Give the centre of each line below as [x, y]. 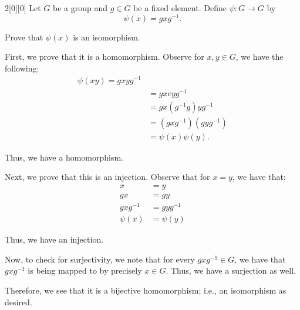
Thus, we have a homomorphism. [64, 157]
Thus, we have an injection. [54, 239]
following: [22, 68]
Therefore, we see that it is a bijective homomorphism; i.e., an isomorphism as [146, 290]
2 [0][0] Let [23, 8]
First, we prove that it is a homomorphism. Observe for [105, 57]
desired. [18, 302]
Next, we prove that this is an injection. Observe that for [107, 177]
